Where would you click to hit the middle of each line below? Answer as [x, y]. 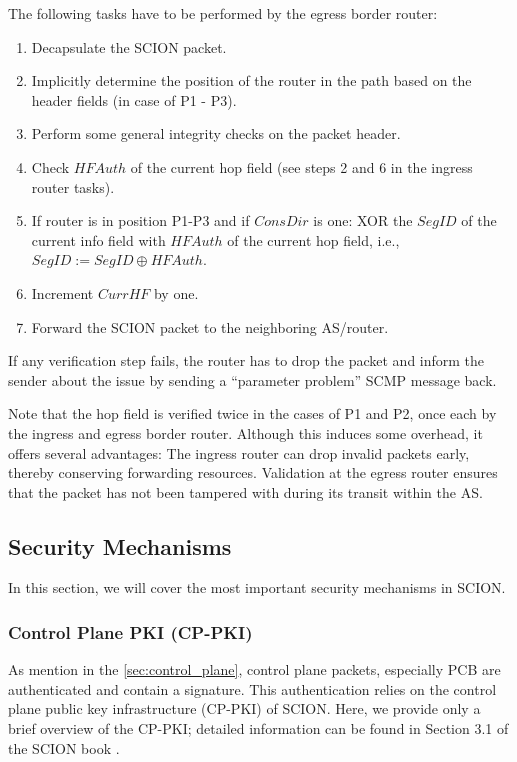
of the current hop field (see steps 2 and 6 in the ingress [301, 166]
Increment [62, 292]
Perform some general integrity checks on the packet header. [216, 133]
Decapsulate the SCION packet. [129, 46]
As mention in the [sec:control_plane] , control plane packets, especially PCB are [254, 669]
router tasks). [73, 186]
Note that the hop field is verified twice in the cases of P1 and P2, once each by [252, 413]
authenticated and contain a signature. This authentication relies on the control [252, 688]
